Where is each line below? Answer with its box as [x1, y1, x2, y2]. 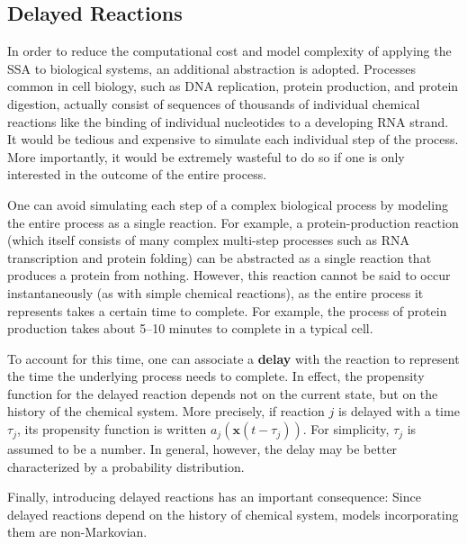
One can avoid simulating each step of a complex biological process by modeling [7, 195, 448, 213]
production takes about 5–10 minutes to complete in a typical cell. [7, 319, 373, 338]
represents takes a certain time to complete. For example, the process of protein [7, 301, 447, 320]
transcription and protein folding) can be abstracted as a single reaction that [7, 248, 432, 267]
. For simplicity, [302, 420, 390, 439]
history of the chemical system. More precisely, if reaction [7, 402, 325, 421]
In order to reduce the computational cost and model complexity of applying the [7, 41, 452, 60]
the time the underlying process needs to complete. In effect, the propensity [7, 367, 425, 385]
